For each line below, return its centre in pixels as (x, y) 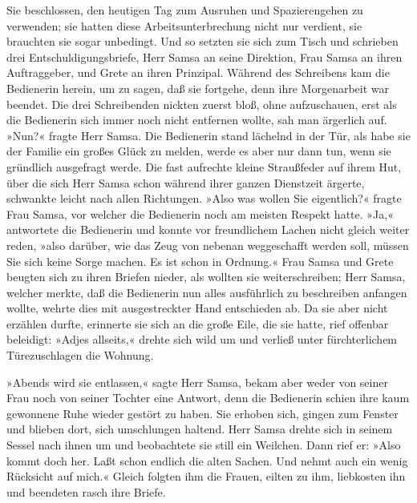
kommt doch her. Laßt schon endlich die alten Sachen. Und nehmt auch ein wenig (207, 460)
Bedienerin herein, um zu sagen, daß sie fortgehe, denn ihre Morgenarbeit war (198, 88)
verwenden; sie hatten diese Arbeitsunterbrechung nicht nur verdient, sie (184, 25)
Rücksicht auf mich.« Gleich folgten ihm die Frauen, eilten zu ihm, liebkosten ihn (206, 476)
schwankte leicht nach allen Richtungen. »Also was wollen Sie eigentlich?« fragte (204, 198)
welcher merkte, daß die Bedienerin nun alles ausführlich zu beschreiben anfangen (207, 292)
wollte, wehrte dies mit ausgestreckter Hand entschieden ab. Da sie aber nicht (197, 308)
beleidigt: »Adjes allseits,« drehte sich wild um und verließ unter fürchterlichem (202, 339)
